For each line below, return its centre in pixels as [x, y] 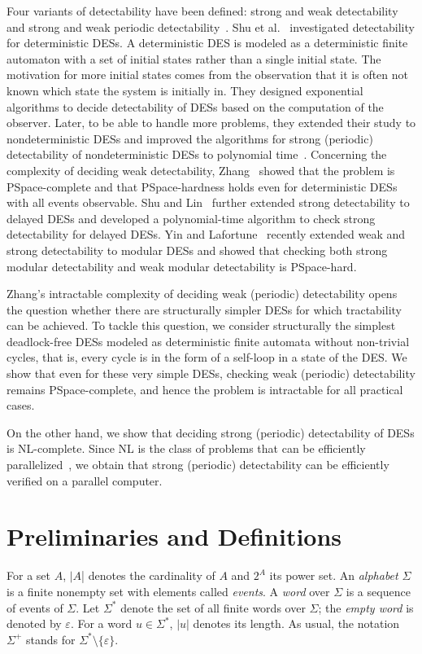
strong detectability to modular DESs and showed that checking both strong [197, 250]
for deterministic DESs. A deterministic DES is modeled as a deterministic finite [207, 43]
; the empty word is [366, 607]
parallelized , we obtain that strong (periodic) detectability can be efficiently [198, 465]
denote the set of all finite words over [213, 607]
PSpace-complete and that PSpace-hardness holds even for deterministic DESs [202, 186]
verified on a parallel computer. [85, 480]
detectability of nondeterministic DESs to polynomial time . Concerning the [197, 154]
